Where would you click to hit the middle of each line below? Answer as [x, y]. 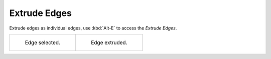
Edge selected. [42, 42]
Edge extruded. [109, 42]
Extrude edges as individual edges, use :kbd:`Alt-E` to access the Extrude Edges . [93, 28]
